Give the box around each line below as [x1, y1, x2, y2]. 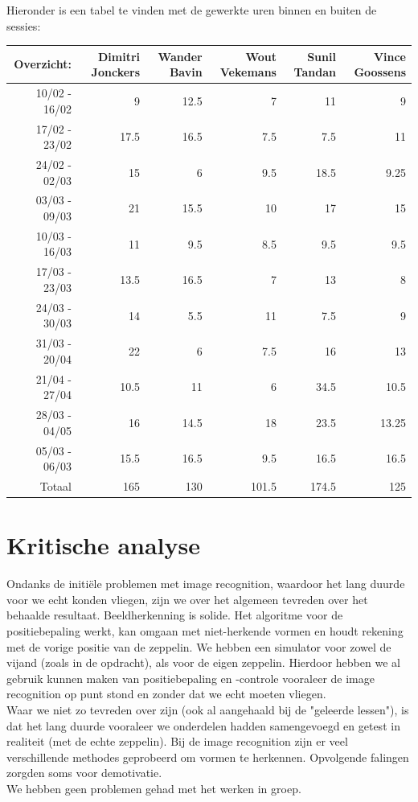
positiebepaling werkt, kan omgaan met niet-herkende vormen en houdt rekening [6, 622, 404, 639]
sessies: [6, 17, 41, 34]
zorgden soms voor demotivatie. [6, 764, 162, 781]
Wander [158, 47, 203, 64]
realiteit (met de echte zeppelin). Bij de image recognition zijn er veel [6, 733, 348, 750]
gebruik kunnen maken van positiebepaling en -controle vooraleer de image [6, 669, 375, 686]
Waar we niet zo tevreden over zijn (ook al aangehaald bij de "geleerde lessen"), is [6, 701, 409, 718]
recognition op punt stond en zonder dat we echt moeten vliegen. [6, 685, 326, 702]
